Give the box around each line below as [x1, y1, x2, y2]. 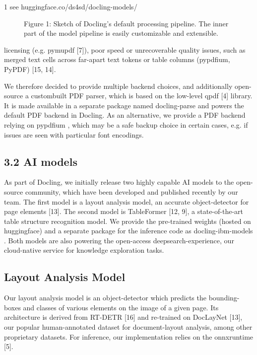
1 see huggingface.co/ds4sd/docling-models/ [4, 1, 137, 11]
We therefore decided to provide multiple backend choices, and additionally [4, 80, 233, 91]
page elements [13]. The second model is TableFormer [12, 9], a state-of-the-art [4, 206, 244, 216]
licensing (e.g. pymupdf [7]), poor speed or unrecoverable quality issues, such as [4, 44, 246, 55]
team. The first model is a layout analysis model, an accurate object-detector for [4, 196, 249, 207]
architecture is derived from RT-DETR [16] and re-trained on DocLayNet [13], [4, 312, 243, 322]
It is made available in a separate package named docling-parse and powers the [4, 100, 244, 110]
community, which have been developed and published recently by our [25, 186, 238, 197]
